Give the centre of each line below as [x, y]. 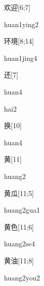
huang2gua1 [22, 210]
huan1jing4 [21, 58]
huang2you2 [22, 277]
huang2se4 [20, 244]
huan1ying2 [22, 24]
